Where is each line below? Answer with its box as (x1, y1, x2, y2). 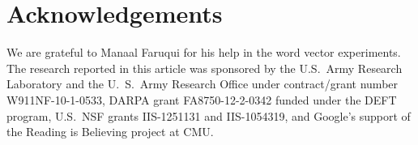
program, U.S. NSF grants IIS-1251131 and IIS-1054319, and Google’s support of (6, 107, 411, 124)
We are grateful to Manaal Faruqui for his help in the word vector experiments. (6, 44, 401, 61)
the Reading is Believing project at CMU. (6, 123, 214, 140)
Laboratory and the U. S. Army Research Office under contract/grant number (6, 75, 399, 92)
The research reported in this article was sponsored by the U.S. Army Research (6, 59, 403, 76)
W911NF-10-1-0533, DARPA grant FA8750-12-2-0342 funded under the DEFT (6, 91, 397, 108)
